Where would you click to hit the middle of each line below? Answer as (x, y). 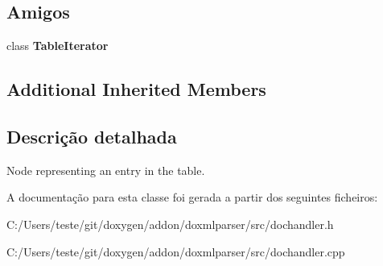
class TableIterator (58, 46)
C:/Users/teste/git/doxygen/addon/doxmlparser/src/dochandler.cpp (176, 251)
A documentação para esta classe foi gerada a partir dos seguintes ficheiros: (192, 197)
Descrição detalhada (92, 136)
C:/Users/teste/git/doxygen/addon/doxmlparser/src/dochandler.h (170, 224)
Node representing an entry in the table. (106, 170)
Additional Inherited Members (136, 89)
